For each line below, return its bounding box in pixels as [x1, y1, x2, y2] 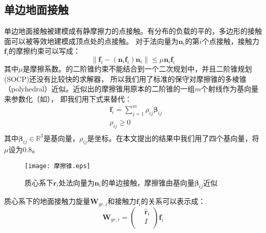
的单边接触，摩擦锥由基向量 [101, 177, 194, 188]
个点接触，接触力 [202, 35, 259, 46]
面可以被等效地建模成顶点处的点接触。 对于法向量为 [4, 35, 179, 46]
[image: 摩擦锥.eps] [25, 162, 91, 170]
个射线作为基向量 [201, 83, 258, 94]
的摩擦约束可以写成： [9, 45, 81, 56]
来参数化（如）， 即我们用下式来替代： [4, 93, 132, 104]
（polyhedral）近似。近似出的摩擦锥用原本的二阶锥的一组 [4, 83, 195, 94]
